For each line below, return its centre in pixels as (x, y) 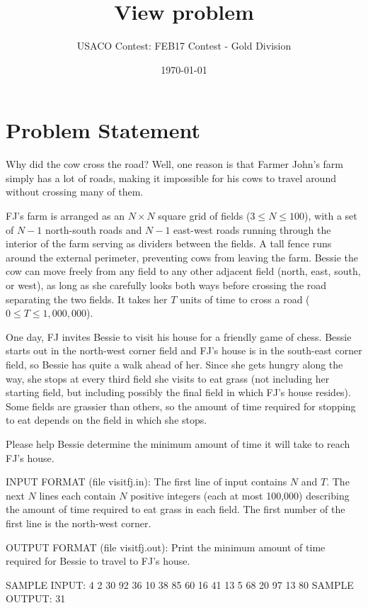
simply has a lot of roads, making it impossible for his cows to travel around (171, 178)
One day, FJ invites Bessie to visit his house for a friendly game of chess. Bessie (179, 336)
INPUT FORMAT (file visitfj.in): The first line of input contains (146, 482)
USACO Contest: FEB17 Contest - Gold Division (184, 46)
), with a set (331, 216)
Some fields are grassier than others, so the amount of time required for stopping (181, 406)
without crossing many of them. (75, 192)
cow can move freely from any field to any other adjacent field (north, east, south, (183, 271)
